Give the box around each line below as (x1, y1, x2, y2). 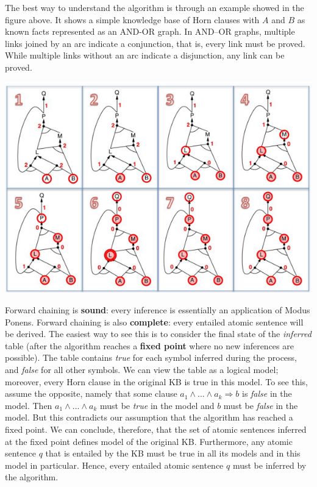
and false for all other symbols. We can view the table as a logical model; (5, 363, 279, 376)
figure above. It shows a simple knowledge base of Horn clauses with (5, 13, 260, 26)
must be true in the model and (99, 399, 215, 411)
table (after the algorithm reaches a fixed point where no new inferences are (5, 339, 294, 352)
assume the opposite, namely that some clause (5, 387, 177, 400)
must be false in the (223, 399, 298, 411)
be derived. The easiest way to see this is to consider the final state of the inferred (5, 327, 312, 340)
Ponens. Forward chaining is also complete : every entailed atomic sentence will (5, 315, 304, 328)
